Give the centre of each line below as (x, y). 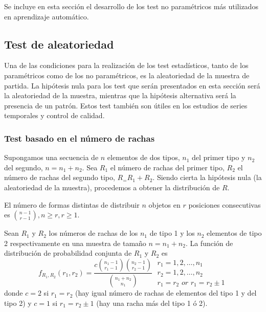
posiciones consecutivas (225, 204)
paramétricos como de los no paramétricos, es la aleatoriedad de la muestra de (127, 75)
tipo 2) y (18, 303)
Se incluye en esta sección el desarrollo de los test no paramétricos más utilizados (131, 6)
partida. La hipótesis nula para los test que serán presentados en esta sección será (132, 85)
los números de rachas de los (93, 233)
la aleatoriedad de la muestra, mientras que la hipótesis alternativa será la (120, 95)
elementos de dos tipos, (143, 157)
